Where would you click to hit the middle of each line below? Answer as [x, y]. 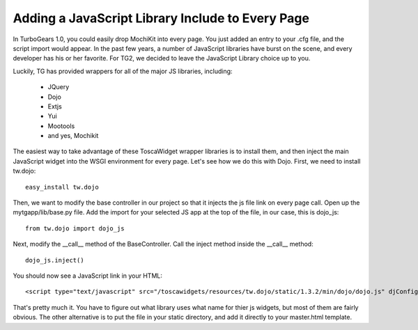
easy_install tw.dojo [62, 187]
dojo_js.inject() [55, 260]
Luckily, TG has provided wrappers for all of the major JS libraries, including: [123, 71]
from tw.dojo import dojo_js [75, 228]
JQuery [59, 87]
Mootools [61, 126]
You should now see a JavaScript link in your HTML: [88, 276]
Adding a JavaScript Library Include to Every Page [161, 18]
